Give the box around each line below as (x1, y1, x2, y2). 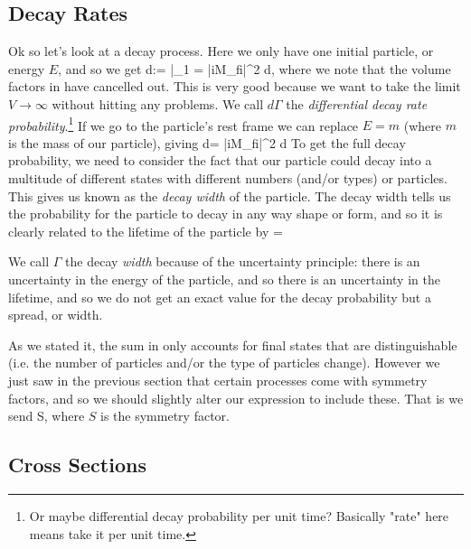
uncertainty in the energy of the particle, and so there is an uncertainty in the (8, 269, 440, 288)
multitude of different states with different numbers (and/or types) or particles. (8, 169, 447, 188)
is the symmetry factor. (100, 406, 230, 425)
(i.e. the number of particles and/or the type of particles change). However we (8, 353, 440, 372)
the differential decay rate (286, 94, 428, 113)
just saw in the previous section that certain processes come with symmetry (8, 370, 428, 389)
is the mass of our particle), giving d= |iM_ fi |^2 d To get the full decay (8, 133, 406, 152)
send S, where (8, 406, 85, 425)
